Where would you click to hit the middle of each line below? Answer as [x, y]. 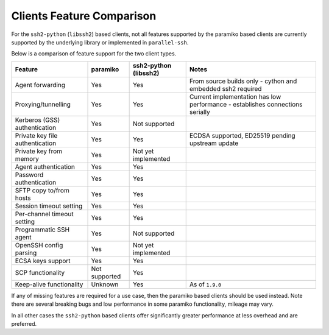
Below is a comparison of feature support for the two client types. [94, 54]
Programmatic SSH [42, 230]
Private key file [36, 135]
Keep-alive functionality [49, 284]
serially [200, 111]
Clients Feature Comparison [84, 16]
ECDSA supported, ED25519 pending [242, 135]
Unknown [105, 284]
